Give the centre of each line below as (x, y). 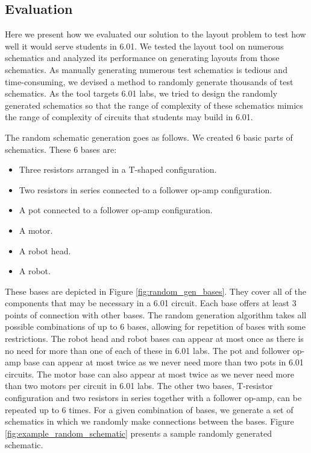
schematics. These (38, 149)
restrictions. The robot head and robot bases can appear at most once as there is (154, 339)
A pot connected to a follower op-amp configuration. (116, 210)
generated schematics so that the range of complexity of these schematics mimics (154, 105)
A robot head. (45, 250)
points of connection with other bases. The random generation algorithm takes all (156, 314)
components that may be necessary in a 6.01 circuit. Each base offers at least (147, 303)
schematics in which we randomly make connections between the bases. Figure (149, 421)
